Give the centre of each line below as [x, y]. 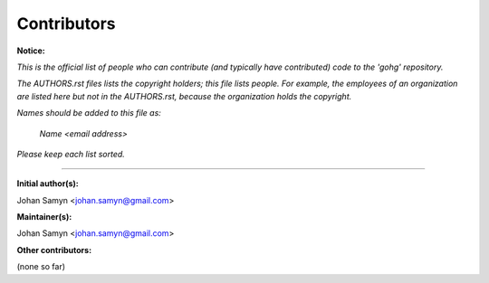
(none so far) [41, 267]
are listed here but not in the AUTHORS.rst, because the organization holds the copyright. [184, 96]
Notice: [31, 51]
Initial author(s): [48, 184]
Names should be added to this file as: [89, 113]
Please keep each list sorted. [71, 154]
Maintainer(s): [44, 217]
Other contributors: [54, 250]
